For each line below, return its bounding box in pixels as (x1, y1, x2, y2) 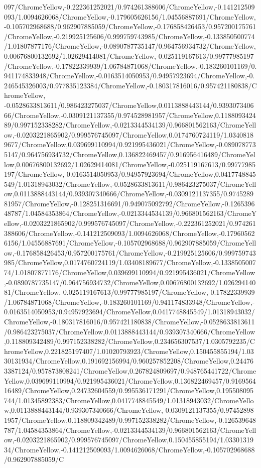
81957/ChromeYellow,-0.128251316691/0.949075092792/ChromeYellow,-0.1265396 (4, 198, 255, 208)
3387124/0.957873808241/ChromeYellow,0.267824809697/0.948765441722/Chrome (4, 365, 256, 376)
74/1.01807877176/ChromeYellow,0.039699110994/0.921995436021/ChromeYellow (4, 267, 255, 278)
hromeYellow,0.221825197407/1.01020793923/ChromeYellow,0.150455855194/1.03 (4, 345, 254, 356)
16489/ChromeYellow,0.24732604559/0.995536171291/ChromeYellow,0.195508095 (4, 385, 254, 396)
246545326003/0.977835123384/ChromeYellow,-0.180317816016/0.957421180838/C (4, 80, 257, 90)
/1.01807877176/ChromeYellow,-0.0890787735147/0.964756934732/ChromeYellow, (4, 41, 256, 51)
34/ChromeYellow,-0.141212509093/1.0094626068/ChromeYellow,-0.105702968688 (4, 444, 255, 454)
